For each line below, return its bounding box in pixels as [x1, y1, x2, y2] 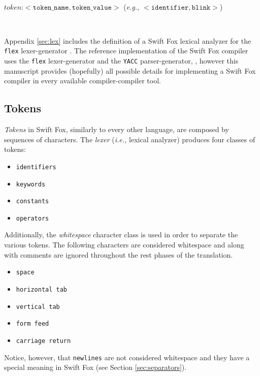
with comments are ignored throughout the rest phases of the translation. [4, 249, 233, 260]
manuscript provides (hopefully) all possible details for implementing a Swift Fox [4, 65, 256, 76]
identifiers [16, 163, 56, 171]
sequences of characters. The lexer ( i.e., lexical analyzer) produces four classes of [4, 134, 255, 144]
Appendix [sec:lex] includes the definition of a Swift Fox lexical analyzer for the [4, 35, 251, 46]
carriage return [16, 337, 71, 344]
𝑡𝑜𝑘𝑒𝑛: [4, 4, 23, 11]
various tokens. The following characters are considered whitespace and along [4, 239, 244, 250]
